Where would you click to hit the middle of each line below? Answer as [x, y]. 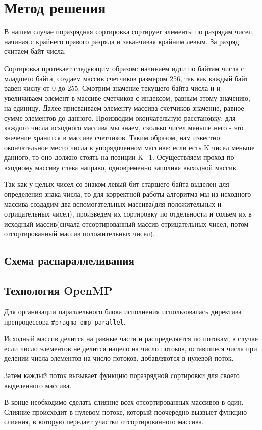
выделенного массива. [38, 385]
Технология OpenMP [58, 290]
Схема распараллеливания [69, 261]
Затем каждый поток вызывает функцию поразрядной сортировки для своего [122, 375]
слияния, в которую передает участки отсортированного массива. [104, 422]
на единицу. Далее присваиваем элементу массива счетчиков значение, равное [124, 108]
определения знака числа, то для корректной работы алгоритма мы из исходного [128, 194]
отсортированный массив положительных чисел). [80, 233]
